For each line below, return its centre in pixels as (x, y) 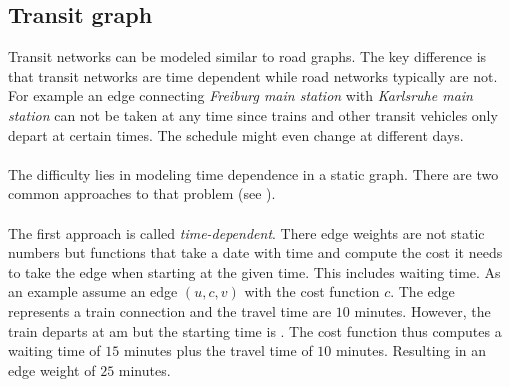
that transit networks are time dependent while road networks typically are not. (253, 75)
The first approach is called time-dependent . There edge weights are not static (246, 232)
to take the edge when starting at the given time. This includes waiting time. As (254, 271)
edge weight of (52, 369)
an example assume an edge (93, 291)
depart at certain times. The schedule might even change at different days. (236, 134)
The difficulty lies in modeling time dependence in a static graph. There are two (253, 173)
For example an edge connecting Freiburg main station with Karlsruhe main (240, 95)
